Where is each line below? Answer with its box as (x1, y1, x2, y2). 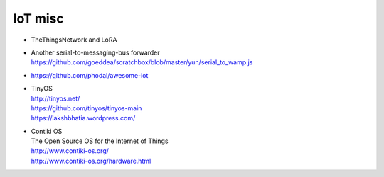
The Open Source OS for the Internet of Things (31, 137, 169, 145)
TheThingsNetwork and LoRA (31, 35, 117, 44)
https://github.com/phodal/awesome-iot (31, 71, 149, 79)
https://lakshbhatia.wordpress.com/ (31, 114, 136, 122)
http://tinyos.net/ (31, 94, 80, 103)
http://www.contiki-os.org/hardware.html (31, 156, 151, 165)
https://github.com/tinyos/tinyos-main (31, 103, 142, 113)
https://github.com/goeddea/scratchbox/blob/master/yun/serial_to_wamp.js (31, 58, 253, 67)
